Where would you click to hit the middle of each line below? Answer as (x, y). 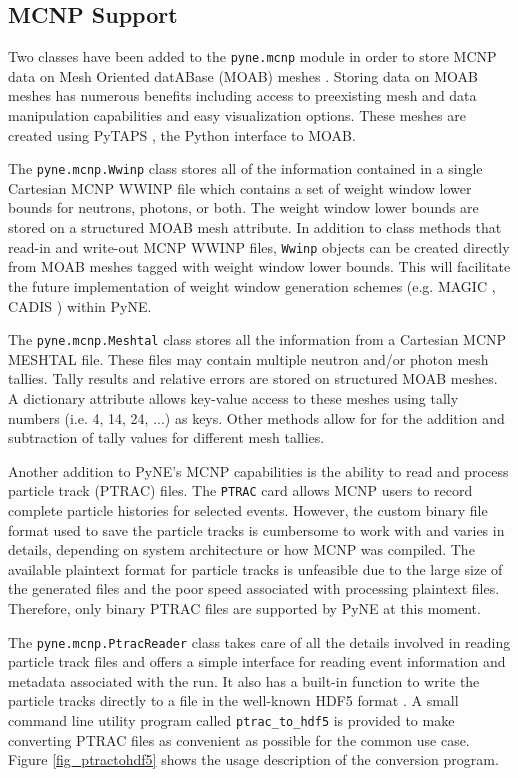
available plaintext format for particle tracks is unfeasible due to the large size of (255, 568)
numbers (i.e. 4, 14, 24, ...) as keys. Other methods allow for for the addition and (256, 417)
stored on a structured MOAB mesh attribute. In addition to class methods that (255, 227)
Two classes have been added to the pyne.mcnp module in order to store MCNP (252, 56)
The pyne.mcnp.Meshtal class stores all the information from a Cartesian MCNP (257, 339)
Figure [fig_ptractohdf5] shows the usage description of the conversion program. (253, 759)
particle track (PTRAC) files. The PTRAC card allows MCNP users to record (240, 490)
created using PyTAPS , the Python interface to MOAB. (182, 134)
